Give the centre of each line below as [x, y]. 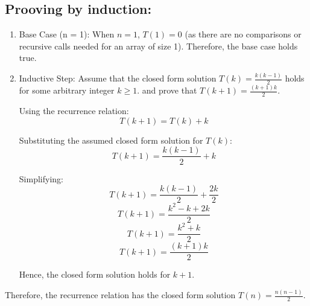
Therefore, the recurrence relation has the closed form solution [120, 295]
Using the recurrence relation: [74, 111]
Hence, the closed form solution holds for [95, 274]
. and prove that [167, 90]
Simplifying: [41, 178]
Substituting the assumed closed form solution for [111, 140]
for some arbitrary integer [67, 90]
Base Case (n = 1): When [67, 34]
